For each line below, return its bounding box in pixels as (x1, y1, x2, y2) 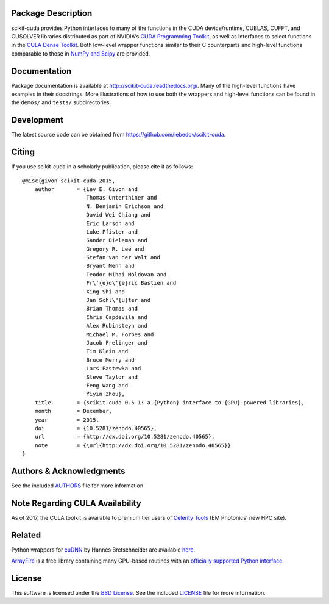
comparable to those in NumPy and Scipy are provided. (11, 49, 150, 57)
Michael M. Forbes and (86, 331, 154, 338)
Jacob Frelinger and (86, 339, 147, 346)
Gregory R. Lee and (86, 245, 144, 253)
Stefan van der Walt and (86, 254, 161, 261)
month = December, (34, 408, 113, 415)
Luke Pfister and (86, 228, 138, 235)
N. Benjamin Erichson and (86, 203, 164, 210)
